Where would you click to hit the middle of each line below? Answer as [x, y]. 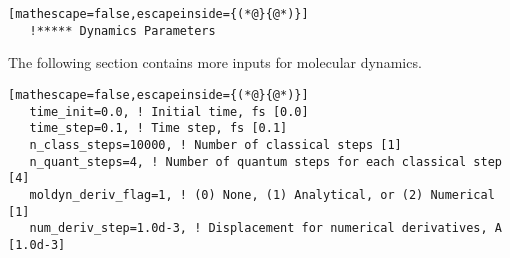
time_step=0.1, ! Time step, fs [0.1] [158, 128]
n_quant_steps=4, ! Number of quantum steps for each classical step [265, 161]
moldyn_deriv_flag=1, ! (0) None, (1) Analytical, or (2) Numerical [262, 194]
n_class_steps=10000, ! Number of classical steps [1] [215, 144]
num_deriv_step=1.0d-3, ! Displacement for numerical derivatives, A [265, 228]
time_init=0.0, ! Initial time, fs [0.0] [169, 111]
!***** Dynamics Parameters [122, 30]
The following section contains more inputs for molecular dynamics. [215, 62]
